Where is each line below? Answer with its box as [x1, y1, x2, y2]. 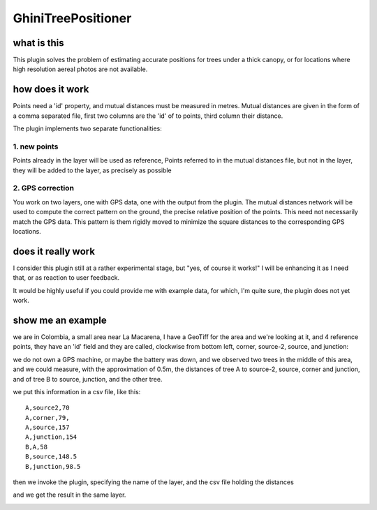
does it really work [13, 245, 96, 257]
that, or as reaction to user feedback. [13, 273, 120, 282]
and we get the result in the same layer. [13, 490, 126, 499]
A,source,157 [25, 423, 70, 432]
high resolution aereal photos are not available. [13, 65, 148, 73]
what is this [13, 37, 64, 49]
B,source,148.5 [25, 453, 77, 460]
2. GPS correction [13, 183, 75, 193]
